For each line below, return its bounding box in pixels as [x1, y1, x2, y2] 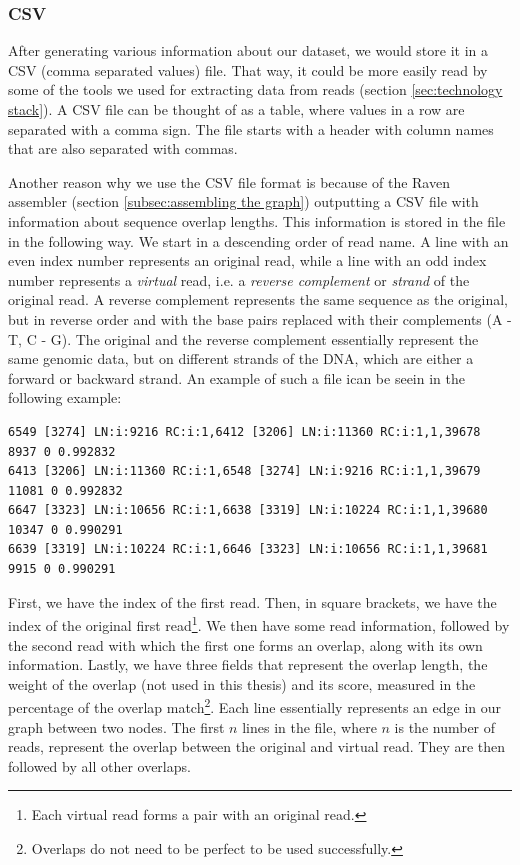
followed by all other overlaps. [8, 755, 191, 776]
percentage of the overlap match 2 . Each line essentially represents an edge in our [8, 694, 502, 717]
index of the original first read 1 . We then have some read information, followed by [8, 612, 510, 635]
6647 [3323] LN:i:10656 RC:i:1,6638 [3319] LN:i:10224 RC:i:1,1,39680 [8, 503, 488, 518]
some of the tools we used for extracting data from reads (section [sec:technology [8, 79, 503, 100]
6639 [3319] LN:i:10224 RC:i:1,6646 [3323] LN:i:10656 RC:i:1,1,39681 [8, 542, 488, 557]
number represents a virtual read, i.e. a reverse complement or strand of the [8, 269, 470, 290]
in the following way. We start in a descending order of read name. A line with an [8, 230, 509, 251]
